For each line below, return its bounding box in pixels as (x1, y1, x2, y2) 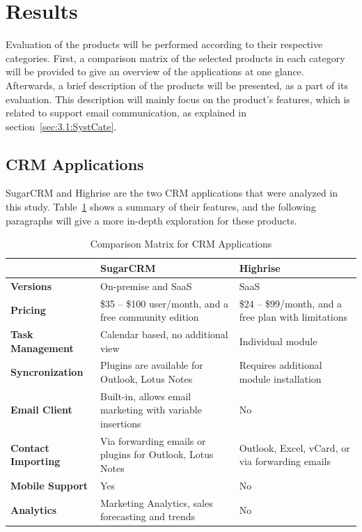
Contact (10, 440, 49, 455)
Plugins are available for (100, 358, 203, 372)
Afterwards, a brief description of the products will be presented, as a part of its (6, 77, 348, 92)
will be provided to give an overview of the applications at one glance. (6, 64, 304, 79)
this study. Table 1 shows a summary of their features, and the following (6, 199, 316, 214)
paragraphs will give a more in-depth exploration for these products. (6, 213, 297, 227)
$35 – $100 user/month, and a (100, 296, 229, 310)
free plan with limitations (239, 310, 348, 324)
